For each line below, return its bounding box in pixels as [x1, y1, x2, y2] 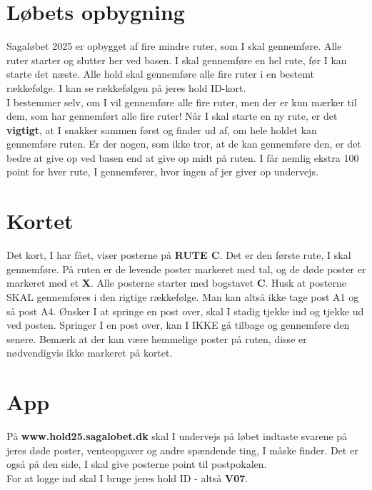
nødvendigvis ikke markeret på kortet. [6, 345, 173, 360]
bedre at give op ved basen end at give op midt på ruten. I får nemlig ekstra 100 [6, 150, 359, 165]
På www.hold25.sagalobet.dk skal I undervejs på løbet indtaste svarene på [6, 429, 348, 444]
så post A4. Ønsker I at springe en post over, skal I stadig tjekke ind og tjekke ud [6, 303, 364, 318]
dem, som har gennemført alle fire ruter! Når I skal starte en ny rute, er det [6, 108, 338, 123]
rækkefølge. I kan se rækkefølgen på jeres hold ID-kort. [6, 80, 246, 95]
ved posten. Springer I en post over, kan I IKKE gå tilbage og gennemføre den [6, 317, 350, 332]
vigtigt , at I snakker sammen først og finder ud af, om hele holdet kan [6, 122, 317, 137]
